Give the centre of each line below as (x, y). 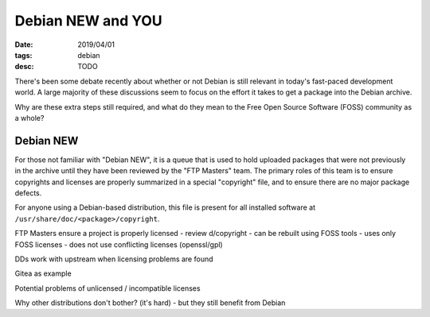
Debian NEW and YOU (88, 21)
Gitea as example (43, 273)
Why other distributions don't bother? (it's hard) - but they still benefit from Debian (150, 303)
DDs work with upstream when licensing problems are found (114, 259)
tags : (23, 55)
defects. (28, 193)
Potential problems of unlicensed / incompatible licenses (107, 288)
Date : (24, 44)
